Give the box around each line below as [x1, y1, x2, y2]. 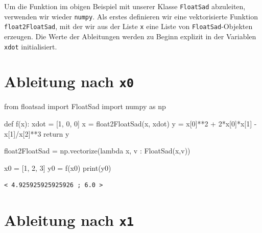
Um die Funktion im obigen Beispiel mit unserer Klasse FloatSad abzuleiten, [4, 1, 246, 11]
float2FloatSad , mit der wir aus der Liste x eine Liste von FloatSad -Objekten [4, 21, 253, 32]
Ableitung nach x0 [4, 71, 134, 92]
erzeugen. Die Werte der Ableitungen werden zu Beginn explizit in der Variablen [4, 31, 256, 41]
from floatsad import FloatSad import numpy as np [4, 101, 166, 112]
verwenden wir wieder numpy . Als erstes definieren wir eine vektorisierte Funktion [4, 11, 258, 21]
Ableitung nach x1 [4, 210, 134, 230]
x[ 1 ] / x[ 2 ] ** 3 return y [4, 128, 69, 139]
